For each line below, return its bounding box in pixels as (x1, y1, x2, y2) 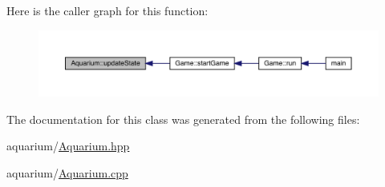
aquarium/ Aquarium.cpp (6, 165, 128, 181)
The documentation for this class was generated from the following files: (6, 110, 360, 127)
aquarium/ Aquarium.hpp (6, 137, 130, 154)
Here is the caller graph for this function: (6, 2, 209, 18)
